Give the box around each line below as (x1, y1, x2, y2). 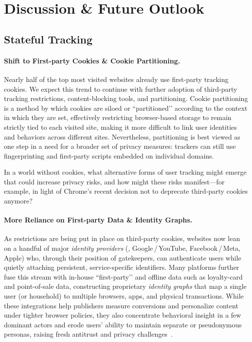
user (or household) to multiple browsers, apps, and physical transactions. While (4, 291, 244, 301)
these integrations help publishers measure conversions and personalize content (4, 300, 238, 310)
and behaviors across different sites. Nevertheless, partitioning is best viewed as (4, 131, 240, 141)
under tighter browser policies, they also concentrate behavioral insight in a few (4, 310, 241, 320)
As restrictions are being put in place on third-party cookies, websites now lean (4, 233, 240, 243)
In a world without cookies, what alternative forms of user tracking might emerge (4, 167, 247, 177)
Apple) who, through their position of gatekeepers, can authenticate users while (4, 252, 241, 262)
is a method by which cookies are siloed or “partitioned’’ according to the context (4, 102, 248, 113)
